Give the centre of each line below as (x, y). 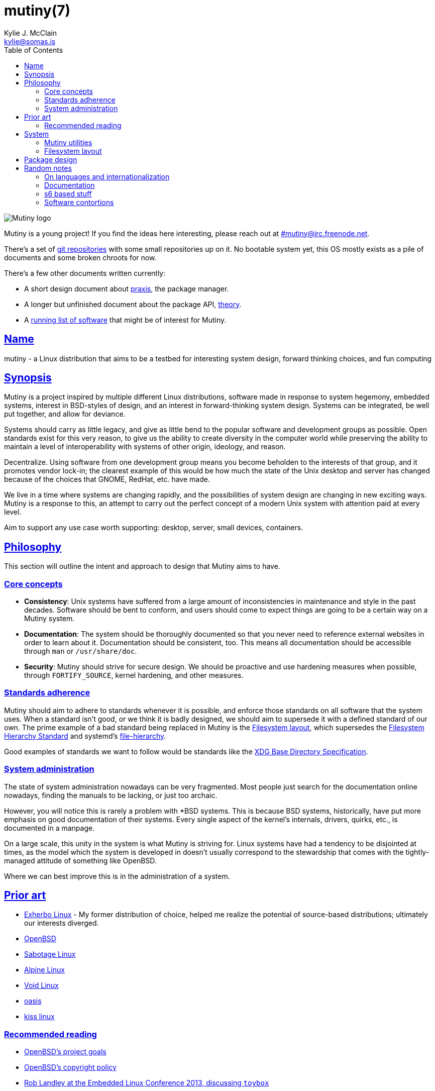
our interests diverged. (62, 923)
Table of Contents (34, 50)
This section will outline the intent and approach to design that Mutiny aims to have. (142, 566)
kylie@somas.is (30, 41)
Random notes (48, 168)
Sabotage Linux (50, 954)
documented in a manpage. (49, 828)
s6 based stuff (68, 193)
